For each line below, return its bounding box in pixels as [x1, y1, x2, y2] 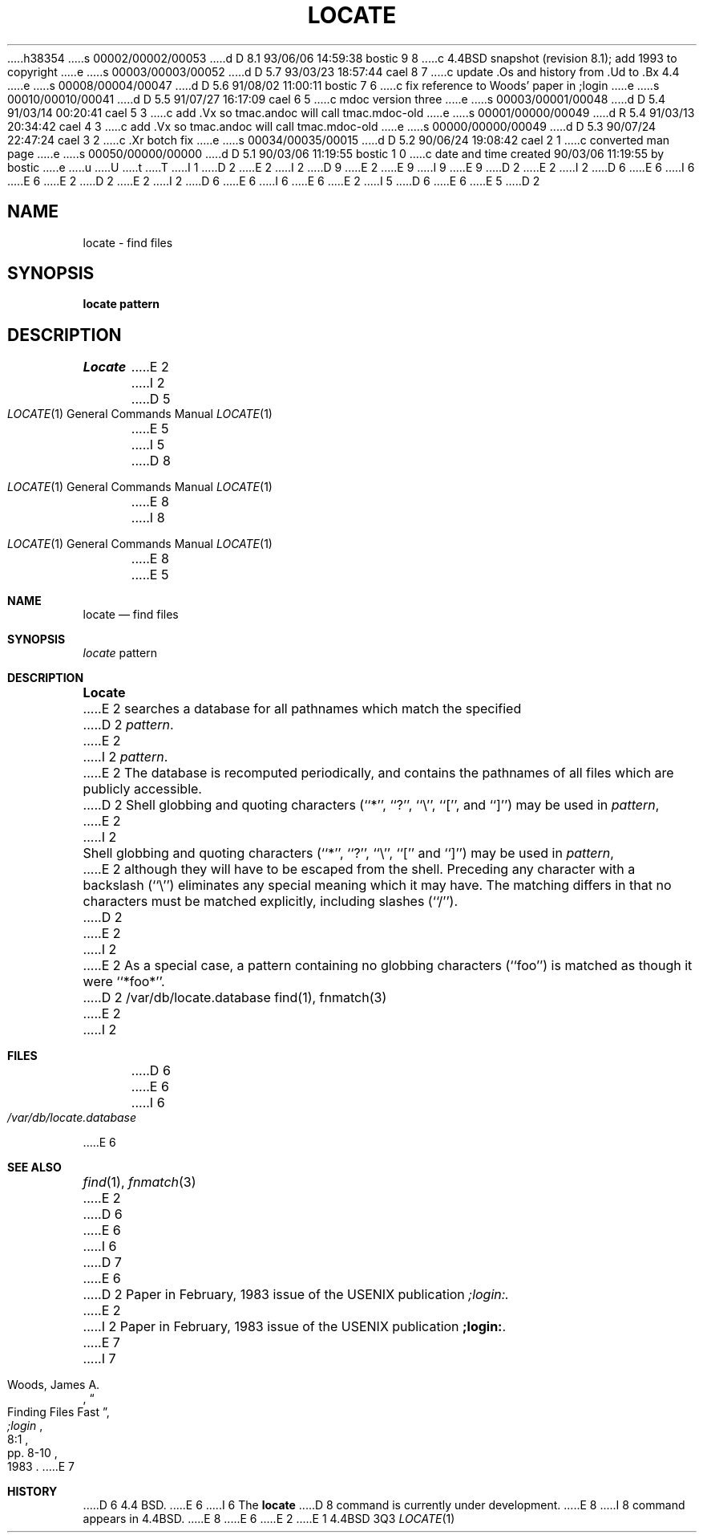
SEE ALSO [7, 1160, 62, 1175]
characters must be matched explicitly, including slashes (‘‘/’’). [83, 893, 459, 910]
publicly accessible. [83, 781, 202, 798]
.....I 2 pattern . [83, 749, 168, 765]
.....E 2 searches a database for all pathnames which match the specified [83, 700, 522, 717]
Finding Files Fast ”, [7, 1405, 110, 1419]
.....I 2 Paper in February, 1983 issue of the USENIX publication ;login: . [83, 1318, 507, 1335]
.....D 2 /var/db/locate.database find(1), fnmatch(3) [83, 989, 387, 1006]
